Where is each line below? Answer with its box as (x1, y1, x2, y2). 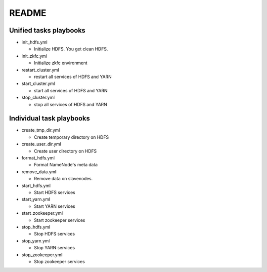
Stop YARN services (34, 245, 75, 251)
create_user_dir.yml (21, 141, 61, 147)
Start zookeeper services (34, 217, 86, 223)
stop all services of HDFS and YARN (34, 101, 107, 107)
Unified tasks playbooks (9, 26, 86, 35)
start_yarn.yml (21, 196, 50, 202)
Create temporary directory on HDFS (34, 134, 109, 140)
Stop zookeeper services (34, 258, 85, 264)
